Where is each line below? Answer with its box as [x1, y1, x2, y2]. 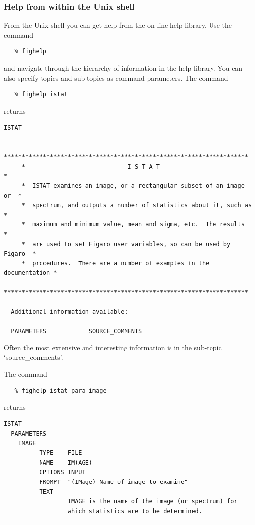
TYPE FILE [39, 449, 82, 457]
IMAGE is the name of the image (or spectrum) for [67, 498, 238, 505]
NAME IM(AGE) [39, 459, 92, 466]
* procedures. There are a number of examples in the [21, 260, 210, 267]
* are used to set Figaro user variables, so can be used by [21, 240, 231, 248]
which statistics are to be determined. [67, 507, 202, 515]
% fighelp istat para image [14, 387, 107, 394]
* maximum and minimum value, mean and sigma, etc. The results [21, 221, 245, 228]
